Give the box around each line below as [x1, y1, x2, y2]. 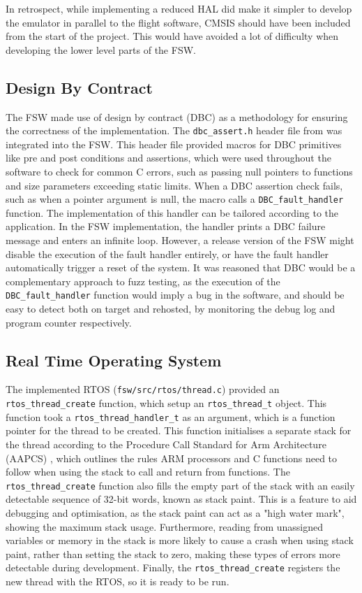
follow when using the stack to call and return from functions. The [6, 464, 290, 479]
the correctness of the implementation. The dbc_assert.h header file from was [6, 123, 342, 138]
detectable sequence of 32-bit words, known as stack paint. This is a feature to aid [6, 492, 357, 506]
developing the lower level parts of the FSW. [6, 42, 196, 57]
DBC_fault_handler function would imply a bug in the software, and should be [6, 287, 345, 302]
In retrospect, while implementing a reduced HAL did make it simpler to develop [6, 1, 352, 15]
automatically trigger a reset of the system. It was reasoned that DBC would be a [6, 260, 356, 275]
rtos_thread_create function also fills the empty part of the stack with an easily [6, 478, 355, 492]
